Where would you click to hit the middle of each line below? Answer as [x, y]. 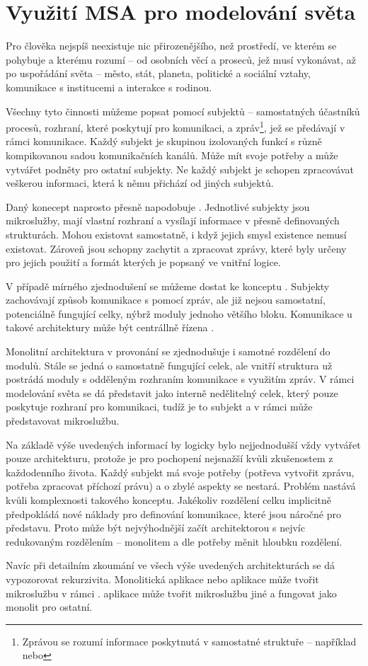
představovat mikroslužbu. [63, 421]
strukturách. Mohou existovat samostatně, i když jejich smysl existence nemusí [176, 234]
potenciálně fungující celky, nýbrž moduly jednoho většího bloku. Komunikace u [179, 313]
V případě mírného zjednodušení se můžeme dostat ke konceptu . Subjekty [168, 286]
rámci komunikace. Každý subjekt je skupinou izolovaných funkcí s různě [164, 141]
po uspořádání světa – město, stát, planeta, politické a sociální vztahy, [158, 73]
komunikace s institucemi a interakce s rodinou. [109, 87]
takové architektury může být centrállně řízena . [110, 327]
